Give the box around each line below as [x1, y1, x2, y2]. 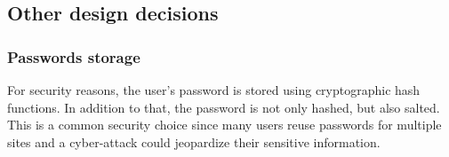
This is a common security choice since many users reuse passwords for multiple [7, 115, 442, 134]
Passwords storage [7, 45, 140, 67]
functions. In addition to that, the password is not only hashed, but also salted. [7, 98, 440, 116]
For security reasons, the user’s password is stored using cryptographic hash [7, 81, 421, 98]
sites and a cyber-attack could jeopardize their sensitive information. [7, 132, 381, 151]
